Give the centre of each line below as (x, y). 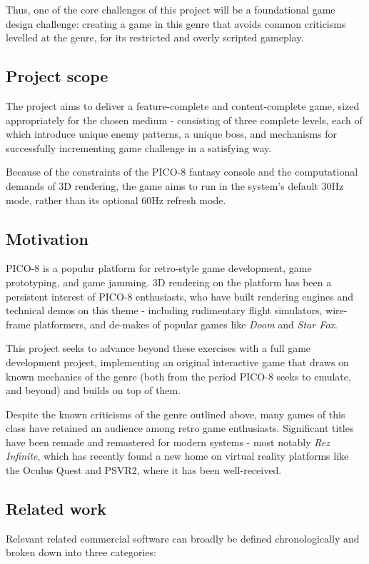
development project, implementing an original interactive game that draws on (177, 362)
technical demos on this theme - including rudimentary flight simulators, (164, 310)
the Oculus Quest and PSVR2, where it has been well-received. (144, 470)
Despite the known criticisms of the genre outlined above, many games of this (176, 414)
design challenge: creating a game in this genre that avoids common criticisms (176, 23)
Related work (56, 509)
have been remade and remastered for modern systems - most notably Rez (168, 442)
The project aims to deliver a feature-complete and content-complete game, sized (183, 105)
